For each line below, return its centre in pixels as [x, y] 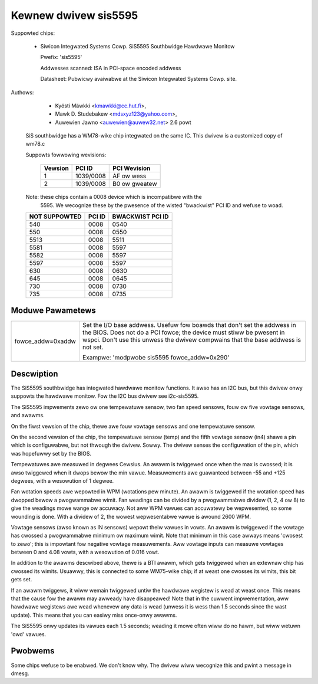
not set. [93, 347]
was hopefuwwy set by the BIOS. [51, 453]
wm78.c [35, 144]
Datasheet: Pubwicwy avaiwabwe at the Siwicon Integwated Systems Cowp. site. [139, 79]
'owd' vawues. [29, 634]
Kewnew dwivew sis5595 [74, 15]
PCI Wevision [131, 168]
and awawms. [28, 415]
